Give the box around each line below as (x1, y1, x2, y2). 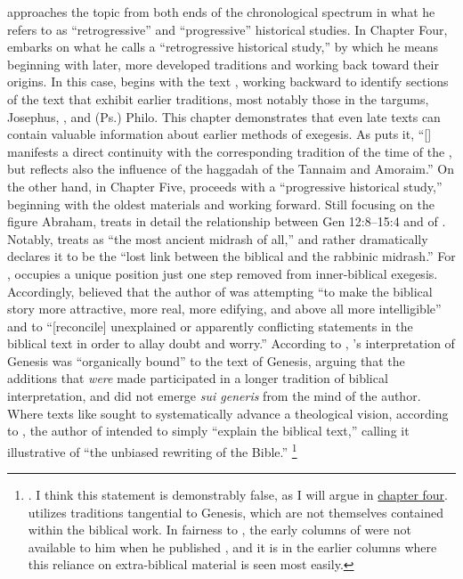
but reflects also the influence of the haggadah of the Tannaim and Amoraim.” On (7, 159, 454, 178)
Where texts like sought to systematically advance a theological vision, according (7, 404, 449, 422)
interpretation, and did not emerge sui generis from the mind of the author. (7, 387, 421, 405)
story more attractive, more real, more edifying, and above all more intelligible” (7, 299, 442, 318)
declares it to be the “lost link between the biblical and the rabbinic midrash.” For (7, 247, 456, 265)
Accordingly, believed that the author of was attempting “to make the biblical (7, 281, 433, 300)
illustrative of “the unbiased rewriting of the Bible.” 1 (7, 439, 297, 461)
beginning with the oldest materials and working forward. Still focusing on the (7, 194, 435, 213)
